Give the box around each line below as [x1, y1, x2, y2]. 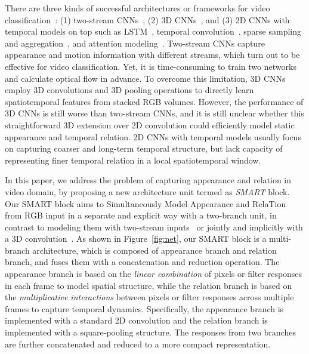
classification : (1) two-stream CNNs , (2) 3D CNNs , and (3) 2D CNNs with [5, 13, 290, 26]
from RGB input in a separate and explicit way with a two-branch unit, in [5, 209, 277, 221]
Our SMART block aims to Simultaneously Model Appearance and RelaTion [5, 197, 286, 210]
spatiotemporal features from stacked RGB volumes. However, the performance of [5, 95, 304, 107]
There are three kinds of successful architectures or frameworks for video [5, 2, 270, 14]
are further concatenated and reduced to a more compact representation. [5, 337, 271, 350]
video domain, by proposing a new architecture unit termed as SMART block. [5, 185, 290, 198]
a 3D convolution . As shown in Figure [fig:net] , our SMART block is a [5, 232, 267, 245]
